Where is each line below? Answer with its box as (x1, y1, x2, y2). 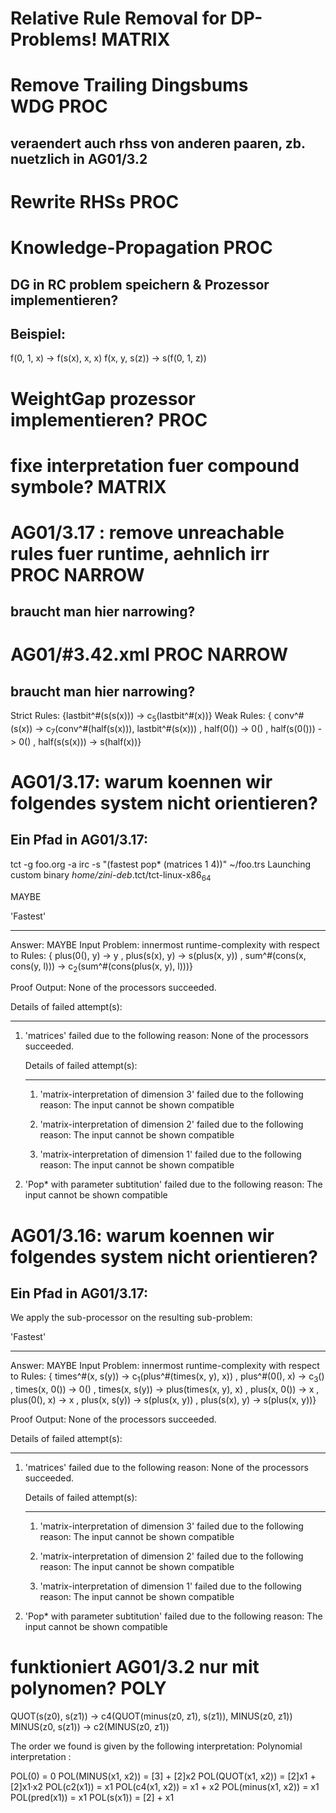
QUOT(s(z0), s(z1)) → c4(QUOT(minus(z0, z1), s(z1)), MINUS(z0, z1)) (10, 1710, 293, 1722)
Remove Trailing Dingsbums (10, 74, 249, 97)
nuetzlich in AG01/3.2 (10, 150, 148, 167)
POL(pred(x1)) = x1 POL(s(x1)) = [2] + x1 (10, 1792, 175, 1804)
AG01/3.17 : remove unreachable (10, 521, 285, 544)
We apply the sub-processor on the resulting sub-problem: (10, 1312, 253, 1324)
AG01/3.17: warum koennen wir (10, 771, 273, 794)
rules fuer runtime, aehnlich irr (10, 542, 270, 565)
